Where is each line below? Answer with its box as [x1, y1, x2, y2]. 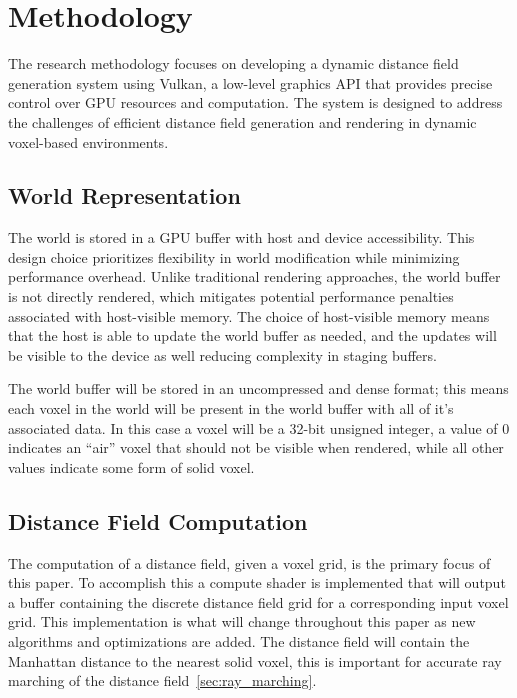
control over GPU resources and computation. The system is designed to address [8, 92, 503, 113]
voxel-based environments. [8, 131, 169, 152]
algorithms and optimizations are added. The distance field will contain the [8, 631, 470, 651]
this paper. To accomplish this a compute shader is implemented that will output [8, 572, 506, 593]
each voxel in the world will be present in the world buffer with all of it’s [8, 398, 454, 419]
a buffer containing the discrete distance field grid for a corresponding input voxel [8, 591, 509, 612]
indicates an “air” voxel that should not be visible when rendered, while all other [8, 437, 504, 458]
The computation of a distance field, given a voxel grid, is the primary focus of [8, 552, 491, 573]
